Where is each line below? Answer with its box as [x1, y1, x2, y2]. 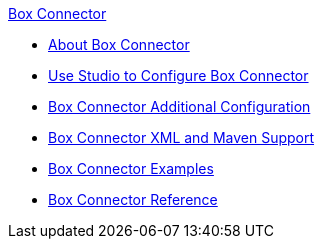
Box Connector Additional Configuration [48, 98, 311, 115]
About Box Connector [48, 36, 190, 53]
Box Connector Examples [48, 160, 214, 177]
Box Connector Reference [48, 191, 218, 208]
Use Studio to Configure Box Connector [48, 67, 309, 84]
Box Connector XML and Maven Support [48, 129, 315, 146]
